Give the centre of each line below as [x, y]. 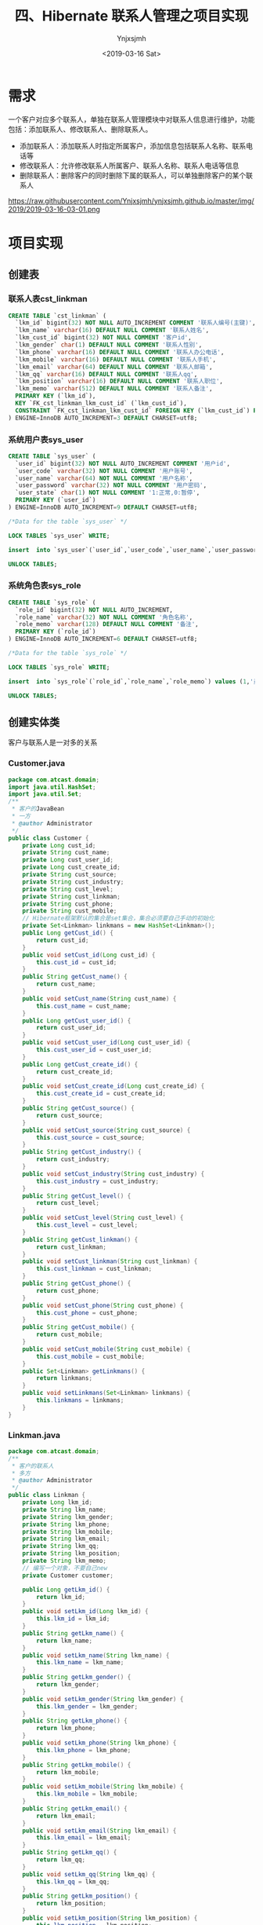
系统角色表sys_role [45, 586]
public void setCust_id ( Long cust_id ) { [89, 955]
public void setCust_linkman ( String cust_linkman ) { [110, 1261]
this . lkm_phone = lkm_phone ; [84, 1750]
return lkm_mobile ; [68, 1772]
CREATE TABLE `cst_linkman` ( [58, 316]
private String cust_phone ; [68, 904]
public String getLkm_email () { [75, 1808]
